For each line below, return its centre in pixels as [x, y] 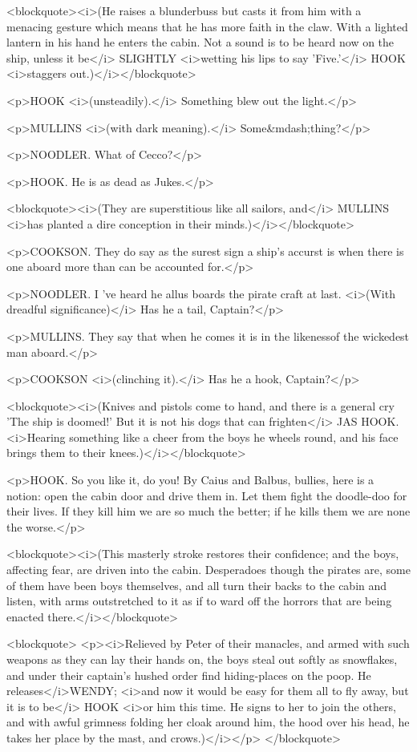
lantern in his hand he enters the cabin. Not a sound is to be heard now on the [200, 42]
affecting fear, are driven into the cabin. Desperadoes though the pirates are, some [208, 570]
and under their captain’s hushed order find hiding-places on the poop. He [189, 675]
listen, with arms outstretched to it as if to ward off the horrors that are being [199, 601]
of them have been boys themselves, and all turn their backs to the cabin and [197, 585]
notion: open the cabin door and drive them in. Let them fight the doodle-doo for [207, 495]
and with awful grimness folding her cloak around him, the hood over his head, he [208, 722]
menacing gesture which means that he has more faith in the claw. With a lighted [207, 26]
